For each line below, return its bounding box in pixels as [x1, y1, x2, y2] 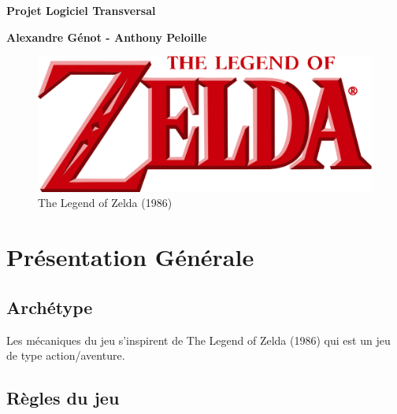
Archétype [6, 294, 93, 319]
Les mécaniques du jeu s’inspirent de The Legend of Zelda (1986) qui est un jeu [6, 331, 391, 348]
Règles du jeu [6, 386, 120, 410]
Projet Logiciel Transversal [6, 2, 156, 18]
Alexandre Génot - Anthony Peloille [6, 28, 207, 45]
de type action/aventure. [6, 347, 125, 364]
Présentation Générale [6, 241, 254, 273]
